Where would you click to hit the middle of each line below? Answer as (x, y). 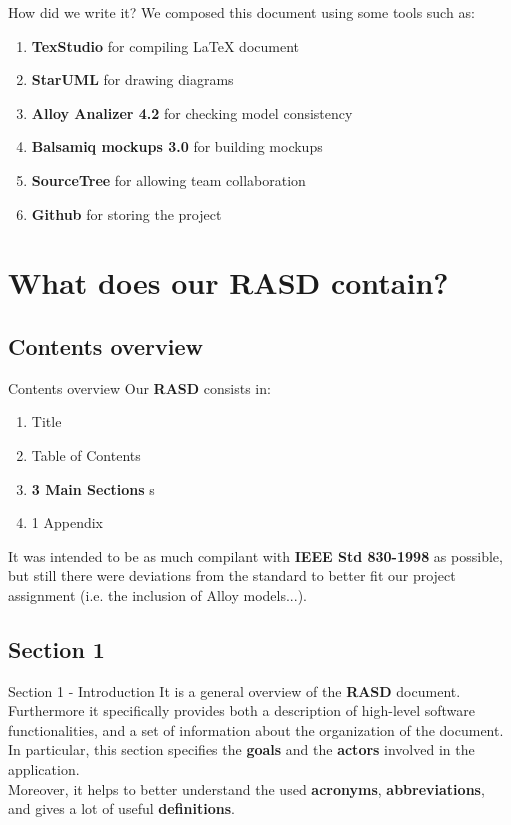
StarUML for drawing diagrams (132, 79)
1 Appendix (67, 522)
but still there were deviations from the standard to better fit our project (232, 575)
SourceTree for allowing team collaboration (168, 179)
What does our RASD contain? (228, 282)
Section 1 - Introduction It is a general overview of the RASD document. (234, 690)
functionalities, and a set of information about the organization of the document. (256, 729)
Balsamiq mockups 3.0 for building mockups (177, 146)
